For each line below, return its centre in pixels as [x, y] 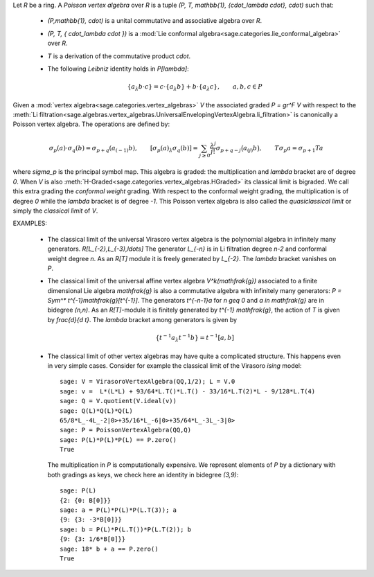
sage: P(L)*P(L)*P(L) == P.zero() [118, 440]
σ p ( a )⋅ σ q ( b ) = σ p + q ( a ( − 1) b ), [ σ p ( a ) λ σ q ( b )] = [124, 149]
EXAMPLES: [30, 223]
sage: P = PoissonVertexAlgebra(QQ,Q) [126, 430]
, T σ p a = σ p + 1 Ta [291, 149]
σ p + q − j [229, 149]
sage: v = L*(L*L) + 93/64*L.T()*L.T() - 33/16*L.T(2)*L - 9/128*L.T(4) [188, 391]
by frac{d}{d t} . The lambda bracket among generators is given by [142, 319]
